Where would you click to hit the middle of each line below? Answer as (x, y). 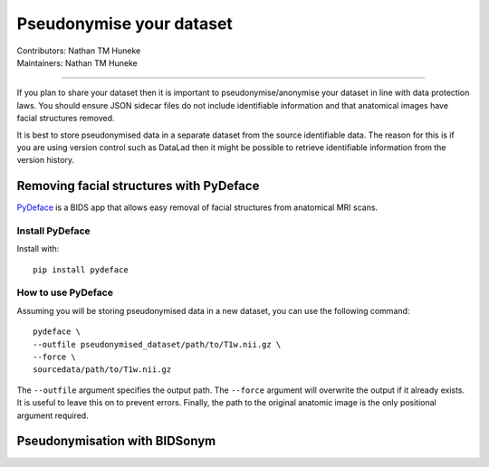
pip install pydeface (81, 270)
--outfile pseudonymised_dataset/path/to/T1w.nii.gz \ (157, 344)
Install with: (38, 249)
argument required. (53, 415)
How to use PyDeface (65, 292)
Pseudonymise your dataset (125, 24)
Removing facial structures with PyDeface (138, 186)
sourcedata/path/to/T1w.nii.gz (102, 370)
